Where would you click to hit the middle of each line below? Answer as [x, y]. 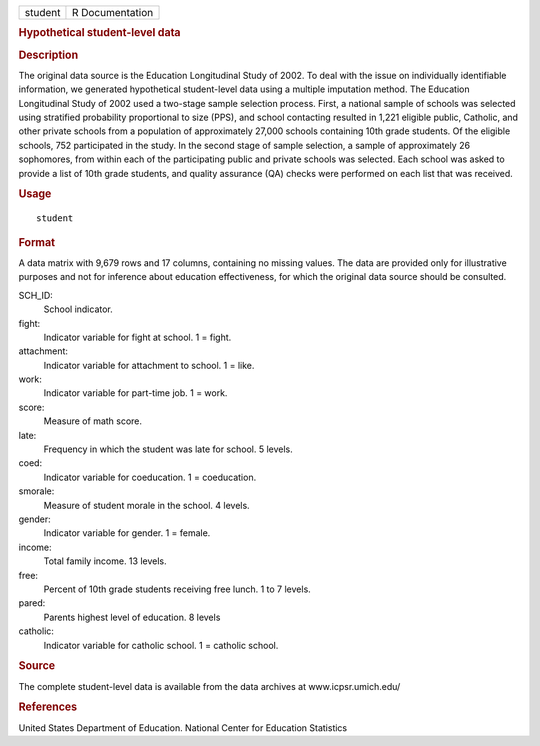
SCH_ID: [36, 295]
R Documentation [112, 12]
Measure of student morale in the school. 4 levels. [146, 505]
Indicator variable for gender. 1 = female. [127, 533]
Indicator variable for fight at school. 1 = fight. [137, 337]
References [48, 707]
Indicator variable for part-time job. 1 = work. [135, 393]
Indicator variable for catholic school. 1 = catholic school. [161, 645]
